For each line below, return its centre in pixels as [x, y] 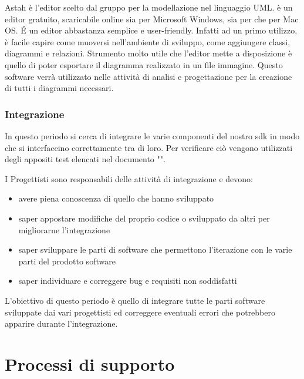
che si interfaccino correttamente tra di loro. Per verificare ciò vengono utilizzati [149, 147]
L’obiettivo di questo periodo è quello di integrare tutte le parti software [135, 300]
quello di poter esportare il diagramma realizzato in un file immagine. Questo [144, 64]
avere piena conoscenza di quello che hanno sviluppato [116, 198]
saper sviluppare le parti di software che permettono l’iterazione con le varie [155, 249]
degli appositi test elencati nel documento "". [85, 159]
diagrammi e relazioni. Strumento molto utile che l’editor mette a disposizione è [148, 53]
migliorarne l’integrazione [64, 229]
